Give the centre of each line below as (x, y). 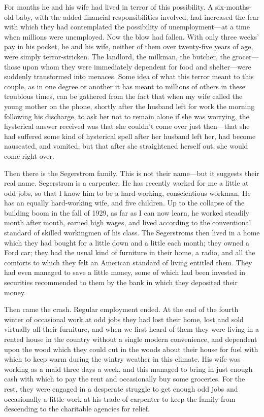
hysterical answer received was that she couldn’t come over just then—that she (127, 126)
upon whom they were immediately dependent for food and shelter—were (137, 66)
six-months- (234, 7)
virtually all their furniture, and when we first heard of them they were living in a (132, 329)
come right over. (29, 155)
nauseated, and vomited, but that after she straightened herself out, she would (126, 146)
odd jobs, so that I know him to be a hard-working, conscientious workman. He (127, 193)
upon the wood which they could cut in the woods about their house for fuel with (131, 349)
